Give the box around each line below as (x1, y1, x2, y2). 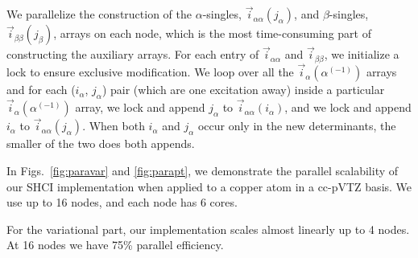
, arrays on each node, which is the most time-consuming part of (53, 25, 371, 42)
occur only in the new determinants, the (197, 117, 396, 134)
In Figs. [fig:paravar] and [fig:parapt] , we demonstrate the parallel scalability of (6, 162, 399, 178)
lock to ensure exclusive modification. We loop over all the (6, 63, 294, 80)
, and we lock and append (284, 99, 412, 116)
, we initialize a (324, 46, 399, 63)
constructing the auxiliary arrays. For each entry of (6, 46, 259, 63)
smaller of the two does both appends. (6, 135, 195, 152)
